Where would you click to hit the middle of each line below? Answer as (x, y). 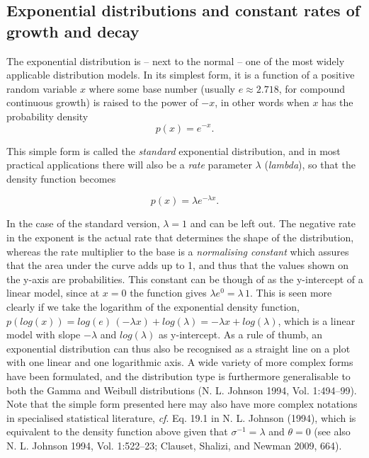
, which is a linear (317, 320)
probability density (47, 116)
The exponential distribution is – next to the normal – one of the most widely (176, 61)
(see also (332, 431)
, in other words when (262, 102)
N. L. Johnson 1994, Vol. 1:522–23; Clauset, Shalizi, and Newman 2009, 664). (174, 445)
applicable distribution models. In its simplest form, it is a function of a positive (181, 75)
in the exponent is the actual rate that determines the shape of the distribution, (180, 237)
